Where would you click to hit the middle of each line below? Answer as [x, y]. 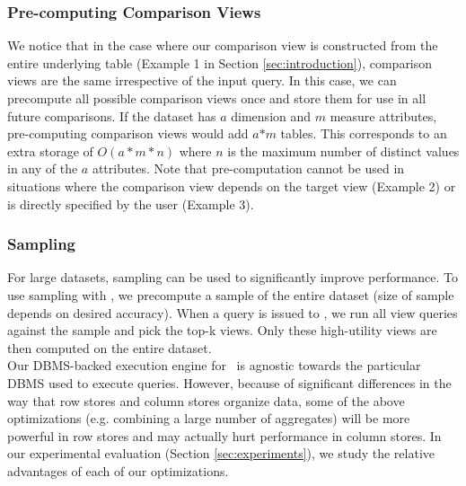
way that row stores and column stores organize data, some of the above [206, 400]
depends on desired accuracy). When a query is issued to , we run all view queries [233, 312]
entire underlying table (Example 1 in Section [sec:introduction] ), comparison [220, 62]
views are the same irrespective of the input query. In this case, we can [202, 80]
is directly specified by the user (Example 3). [131, 203]
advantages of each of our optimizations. [118, 470]
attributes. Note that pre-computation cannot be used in [248, 168]
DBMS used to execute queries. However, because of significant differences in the [229, 382]
